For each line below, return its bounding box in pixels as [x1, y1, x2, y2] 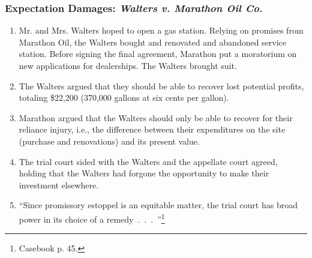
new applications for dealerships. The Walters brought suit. [19, 59, 237, 71]
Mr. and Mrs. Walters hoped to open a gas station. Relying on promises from [19, 24, 304, 37]
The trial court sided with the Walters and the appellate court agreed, [19, 155, 278, 167]
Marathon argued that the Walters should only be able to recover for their [19, 111, 293, 124]
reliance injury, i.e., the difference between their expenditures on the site [19, 123, 286, 136]
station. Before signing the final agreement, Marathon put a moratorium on [19, 47, 297, 60]
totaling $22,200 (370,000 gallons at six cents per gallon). [19, 91, 229, 104]
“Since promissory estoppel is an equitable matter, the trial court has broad [19, 199, 298, 211]
